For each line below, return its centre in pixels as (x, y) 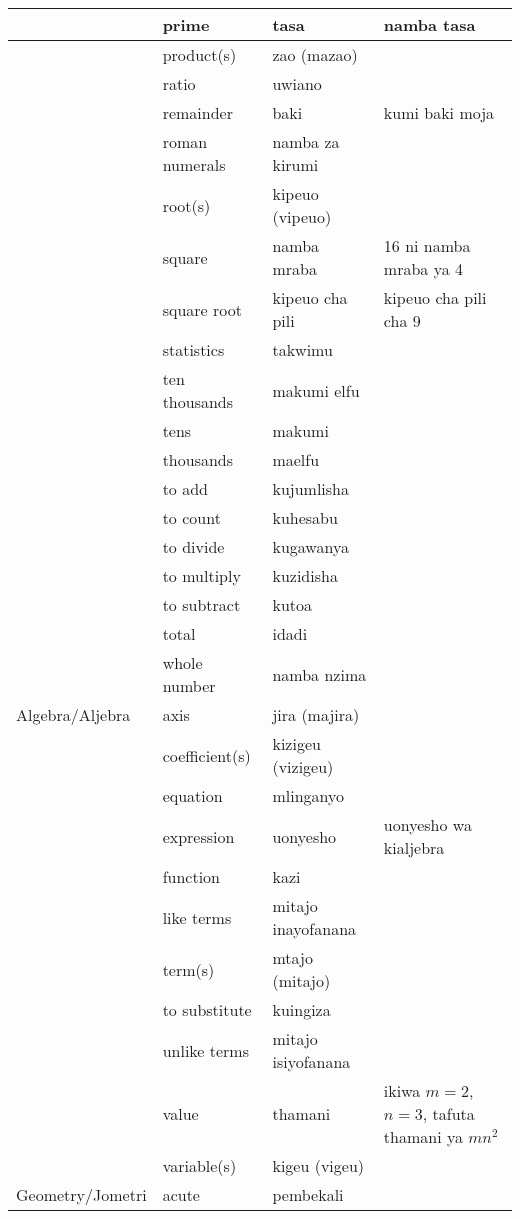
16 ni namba (427, 245)
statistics (193, 349)
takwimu (302, 349)
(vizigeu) (303, 766)
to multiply (201, 575)
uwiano (297, 83)
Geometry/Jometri (81, 1194)
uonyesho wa (427, 824)
